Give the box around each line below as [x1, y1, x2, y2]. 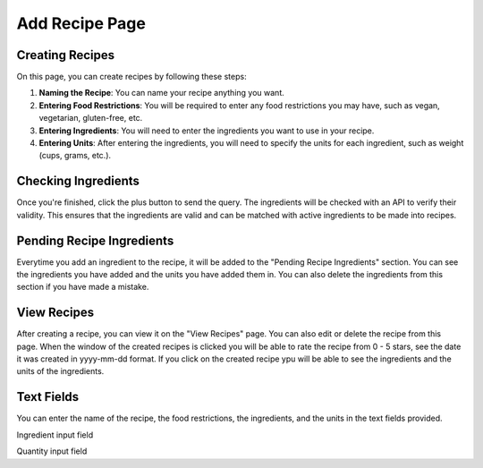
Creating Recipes [16, 47, 115, 63]
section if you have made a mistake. [16, 282, 149, 293]
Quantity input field [16, 446, 88, 456]
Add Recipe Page [16, 13, 147, 33]
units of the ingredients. [16, 366, 105, 377]
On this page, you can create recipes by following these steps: [16, 72, 247, 82]
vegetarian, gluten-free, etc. [38, 113, 143, 123]
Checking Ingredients [16, 174, 140, 189]
